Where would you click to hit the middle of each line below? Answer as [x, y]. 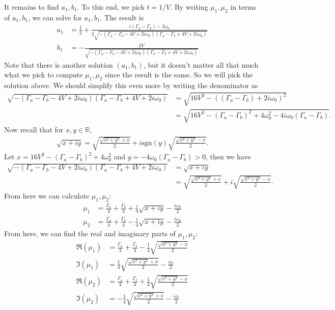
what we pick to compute [44, 75]
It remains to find [32, 7]
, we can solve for [55, 17]
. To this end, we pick [111, 7]
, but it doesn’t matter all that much [201, 64]
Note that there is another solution [59, 64]
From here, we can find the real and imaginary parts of [90, 233]
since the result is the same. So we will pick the [179, 75]
